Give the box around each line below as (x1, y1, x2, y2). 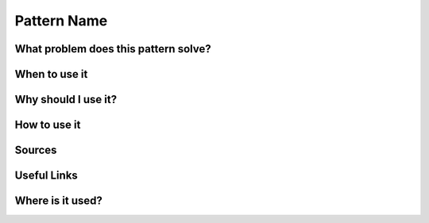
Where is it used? (14, 194, 103, 208)
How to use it (14, 118, 81, 132)
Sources (14, 144, 57, 157)
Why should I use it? (14, 93, 118, 106)
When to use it (14, 67, 88, 81)
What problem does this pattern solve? (14, 42, 211, 56)
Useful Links (14, 169, 79, 183)
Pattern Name (14, 12, 108, 29)
